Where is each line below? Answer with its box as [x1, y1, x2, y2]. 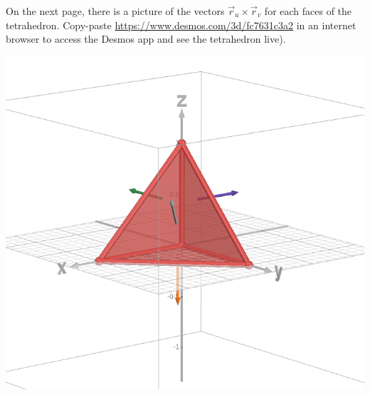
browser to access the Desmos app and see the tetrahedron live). [6, 31, 286, 46]
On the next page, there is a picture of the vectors [6, 4, 225, 18]
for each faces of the [264, 4, 352, 18]
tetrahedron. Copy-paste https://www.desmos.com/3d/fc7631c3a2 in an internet [6, 17, 356, 32]
